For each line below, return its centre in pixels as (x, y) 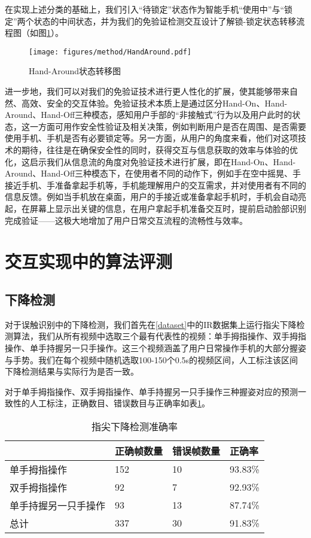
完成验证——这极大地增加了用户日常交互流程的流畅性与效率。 (126, 220)
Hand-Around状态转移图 (75, 71)
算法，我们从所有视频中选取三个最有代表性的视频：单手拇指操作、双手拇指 (159, 336)
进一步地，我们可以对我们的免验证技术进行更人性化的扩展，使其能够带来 (147, 91)
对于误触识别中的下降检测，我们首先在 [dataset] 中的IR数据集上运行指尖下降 (151, 324)
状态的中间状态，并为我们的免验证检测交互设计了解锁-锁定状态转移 (165, 21)
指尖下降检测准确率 (134, 426)
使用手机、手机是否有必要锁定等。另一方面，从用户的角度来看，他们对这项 (151, 138)
